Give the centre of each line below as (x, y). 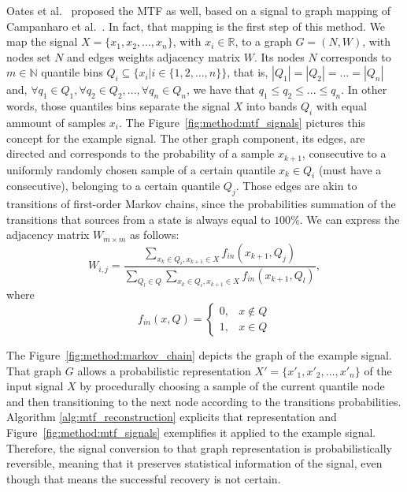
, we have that (220, 89)
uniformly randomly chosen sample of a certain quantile (141, 169)
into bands (272, 106)
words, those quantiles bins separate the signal (118, 106)
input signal (35, 386)
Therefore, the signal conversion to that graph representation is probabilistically (199, 447)
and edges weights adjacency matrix (154, 56)
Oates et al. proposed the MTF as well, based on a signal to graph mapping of (198, 10)
